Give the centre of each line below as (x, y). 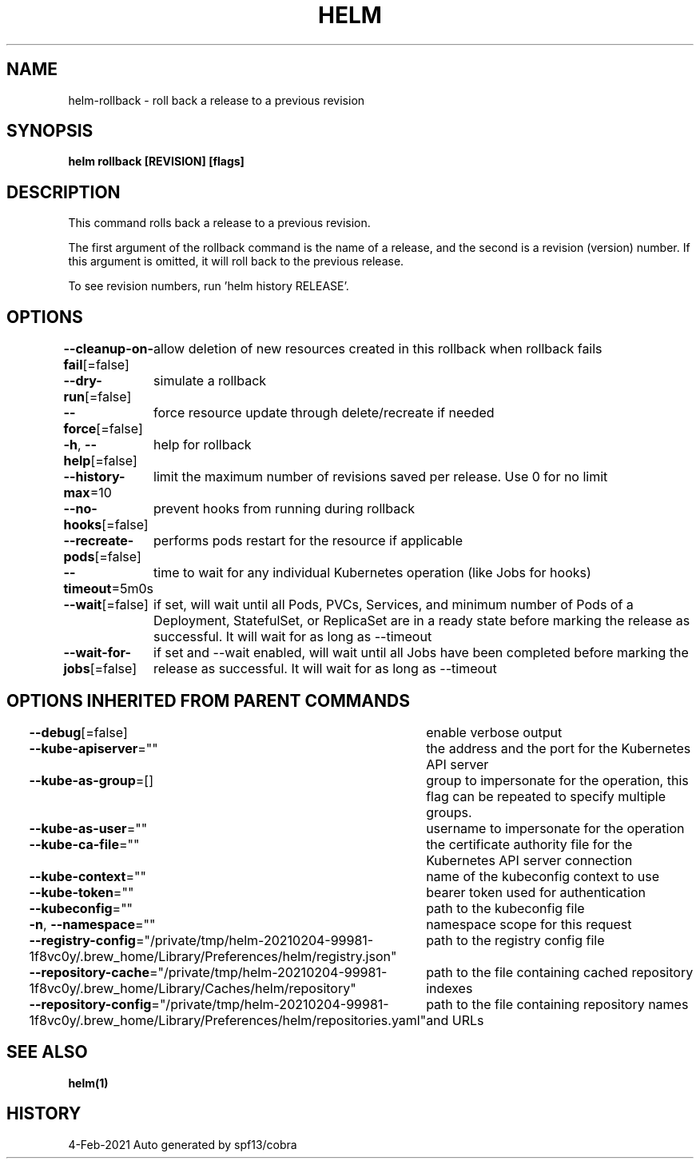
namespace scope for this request (529, 924)
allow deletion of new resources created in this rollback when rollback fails (378, 349)
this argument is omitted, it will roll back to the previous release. (236, 261)
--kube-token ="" (82, 892)
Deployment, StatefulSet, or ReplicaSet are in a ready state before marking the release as (422, 621)
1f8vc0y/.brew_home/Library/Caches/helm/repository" (193, 988)
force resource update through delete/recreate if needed (324, 413)
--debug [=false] (78, 732)
